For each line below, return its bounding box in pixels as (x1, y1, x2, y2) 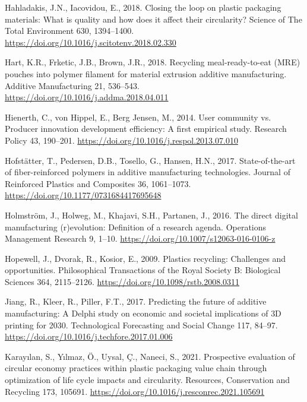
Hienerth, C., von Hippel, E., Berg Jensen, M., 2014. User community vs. (5, 110, 271, 123)
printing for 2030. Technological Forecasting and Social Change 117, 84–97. (5, 318, 278, 331)
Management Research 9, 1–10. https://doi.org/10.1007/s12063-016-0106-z (5, 232, 276, 245)
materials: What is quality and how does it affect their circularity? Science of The (5, 12, 302, 25)
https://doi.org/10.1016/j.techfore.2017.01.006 (5, 330, 173, 343)
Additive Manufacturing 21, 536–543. (5, 79, 140, 91)
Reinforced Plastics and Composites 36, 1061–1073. (5, 177, 191, 189)
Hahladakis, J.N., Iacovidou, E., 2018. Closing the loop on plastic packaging (5, 1, 281, 13)
